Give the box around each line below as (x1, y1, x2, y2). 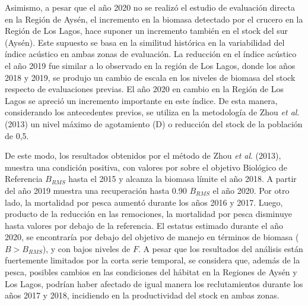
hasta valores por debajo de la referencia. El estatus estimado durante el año (5, 219, 283, 231)
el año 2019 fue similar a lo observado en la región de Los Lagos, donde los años (5, 59, 296, 71)
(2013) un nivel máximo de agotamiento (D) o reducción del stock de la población (5, 117, 303, 130)
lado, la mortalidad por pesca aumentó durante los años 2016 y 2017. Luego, (5, 196, 283, 208)
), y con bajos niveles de (42, 242, 131, 254)
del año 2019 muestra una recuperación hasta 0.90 (5, 184, 187, 196)
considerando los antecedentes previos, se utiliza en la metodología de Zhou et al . (5, 106, 300, 118)
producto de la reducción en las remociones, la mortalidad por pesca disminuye (5, 207, 292, 220)
